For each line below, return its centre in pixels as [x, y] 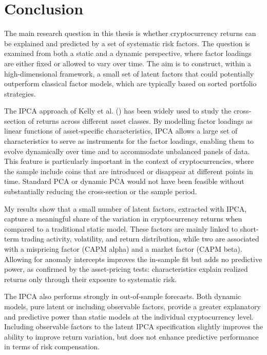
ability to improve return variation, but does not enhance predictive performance [131, 336]
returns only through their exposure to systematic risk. [91, 279]
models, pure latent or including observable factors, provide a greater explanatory [132, 306]
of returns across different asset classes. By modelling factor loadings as [140, 120]
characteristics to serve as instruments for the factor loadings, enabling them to [129, 141]
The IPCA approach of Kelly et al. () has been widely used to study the [118, 111]
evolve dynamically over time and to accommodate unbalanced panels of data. [127, 151]
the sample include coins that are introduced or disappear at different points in [129, 171]
